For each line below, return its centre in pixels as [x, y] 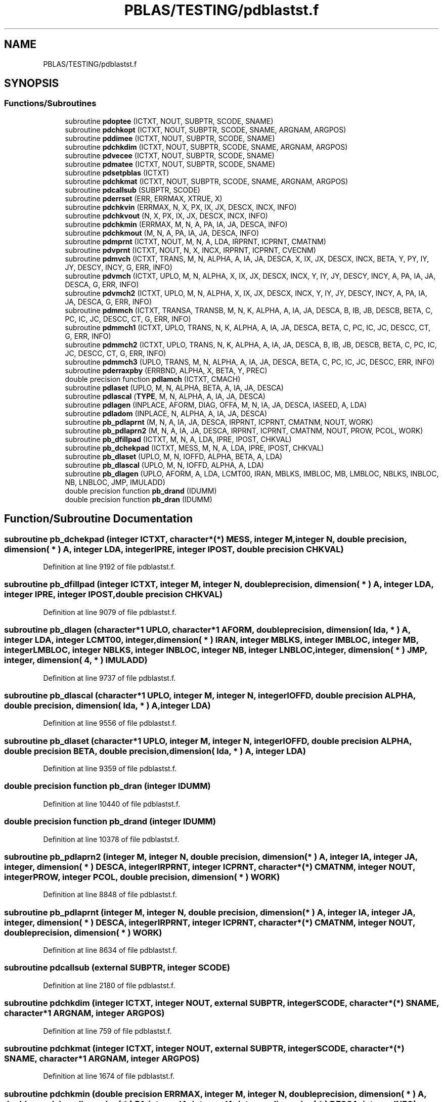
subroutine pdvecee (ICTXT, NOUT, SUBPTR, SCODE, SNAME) [170, 155]
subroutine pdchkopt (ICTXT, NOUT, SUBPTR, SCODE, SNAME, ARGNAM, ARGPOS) [206, 129]
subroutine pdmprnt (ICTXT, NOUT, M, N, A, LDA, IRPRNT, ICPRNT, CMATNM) [195, 241]
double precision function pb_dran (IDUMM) [139, 499]
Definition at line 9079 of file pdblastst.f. [110, 612]
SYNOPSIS [32, 83]
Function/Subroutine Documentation [99, 519]
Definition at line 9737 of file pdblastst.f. [109, 678]
